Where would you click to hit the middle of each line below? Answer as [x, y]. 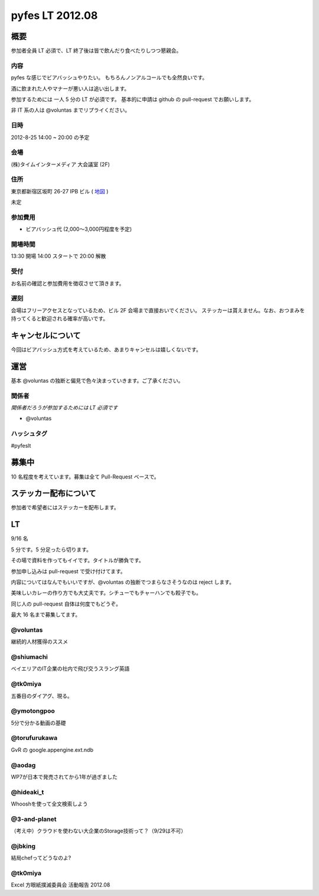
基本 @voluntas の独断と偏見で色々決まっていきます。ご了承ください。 [97, 380]
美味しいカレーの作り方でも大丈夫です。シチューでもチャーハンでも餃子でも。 [106, 593]
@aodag [23, 765]
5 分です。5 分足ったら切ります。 [51, 549]
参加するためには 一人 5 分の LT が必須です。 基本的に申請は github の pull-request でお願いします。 [133, 99]
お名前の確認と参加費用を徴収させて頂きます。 [68, 283]
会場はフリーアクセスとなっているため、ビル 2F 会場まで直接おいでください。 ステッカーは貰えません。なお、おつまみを [158, 310]
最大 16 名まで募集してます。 [46, 614]
